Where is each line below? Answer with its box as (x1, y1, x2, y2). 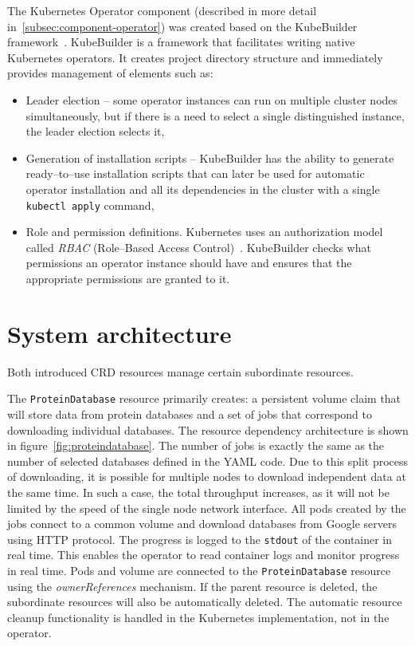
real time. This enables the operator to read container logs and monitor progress (7, 546, 400, 563)
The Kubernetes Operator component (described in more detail (7, 2, 317, 18)
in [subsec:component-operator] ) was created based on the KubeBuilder (7, 18, 358, 34)
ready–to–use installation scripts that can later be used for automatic (25, 165, 365, 182)
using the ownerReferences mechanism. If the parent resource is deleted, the (7, 577, 378, 594)
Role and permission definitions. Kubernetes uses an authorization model (25, 223, 383, 240)
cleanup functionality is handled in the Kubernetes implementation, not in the (7, 609, 390, 625)
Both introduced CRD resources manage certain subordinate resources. (7, 363, 354, 380)
